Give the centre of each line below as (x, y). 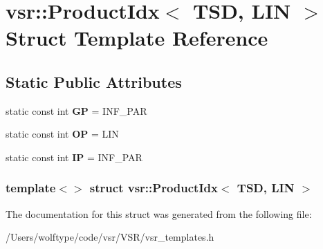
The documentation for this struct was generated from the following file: (159, 213)
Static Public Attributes (94, 81)
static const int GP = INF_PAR (76, 110)
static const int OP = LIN (62, 134)
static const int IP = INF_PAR (74, 157)
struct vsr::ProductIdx (154, 188)
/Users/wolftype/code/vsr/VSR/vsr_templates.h (110, 237)
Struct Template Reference (137, 38)
